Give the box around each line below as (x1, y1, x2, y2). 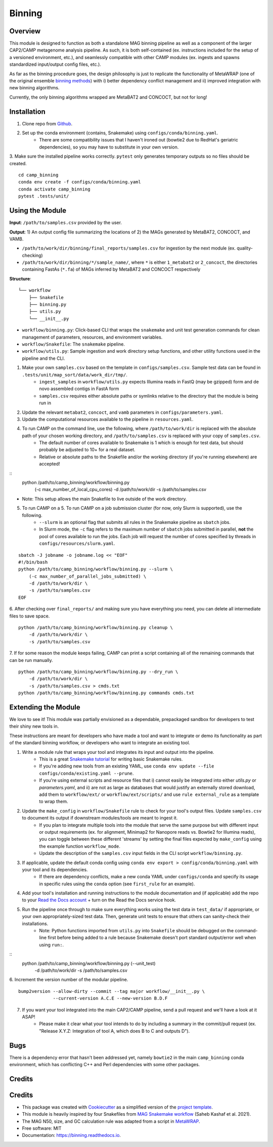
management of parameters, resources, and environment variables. (22, 334, 163, 340)
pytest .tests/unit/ (18, 194, 69, 199)
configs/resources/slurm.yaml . (39, 541, 116, 547)
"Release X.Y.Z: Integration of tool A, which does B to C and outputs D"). (39, 1028, 190, 1034)
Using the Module (9, 206, 67, 215)
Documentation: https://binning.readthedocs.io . (22, 1132, 121, 1138)
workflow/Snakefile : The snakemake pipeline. (22, 341, 125, 347)
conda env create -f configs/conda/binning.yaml (18, 179, 141, 185)
